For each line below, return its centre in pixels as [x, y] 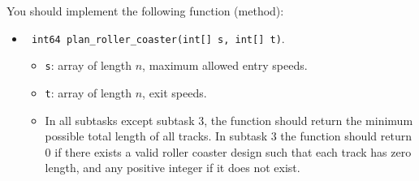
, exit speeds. [175, 92]
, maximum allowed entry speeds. [225, 65]
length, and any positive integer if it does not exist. [173, 168]
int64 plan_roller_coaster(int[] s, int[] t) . [158, 38]
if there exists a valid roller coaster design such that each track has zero [233, 151]
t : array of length [89, 92]
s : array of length [89, 65]
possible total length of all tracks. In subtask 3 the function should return [228, 136]
